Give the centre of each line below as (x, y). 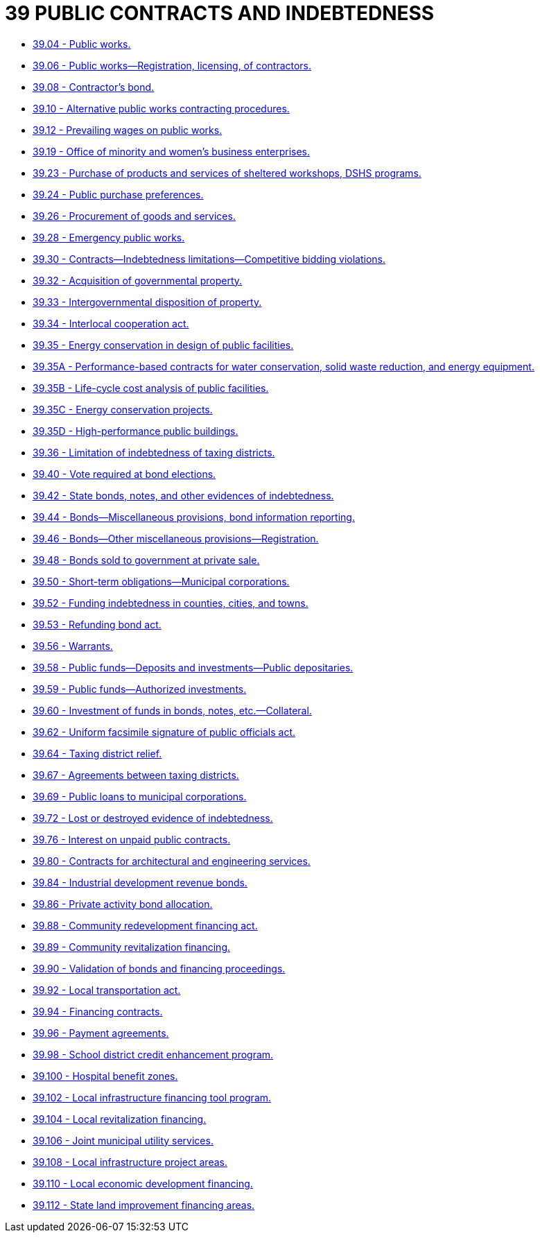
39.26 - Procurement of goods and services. (134, 216)
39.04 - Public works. (82, 44)
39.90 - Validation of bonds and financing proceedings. (159, 968)
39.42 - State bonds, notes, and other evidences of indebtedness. (183, 495)
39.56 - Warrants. (73, 646)
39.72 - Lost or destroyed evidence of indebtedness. (153, 818)
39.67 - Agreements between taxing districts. (136, 775)
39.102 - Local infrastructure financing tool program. (152, 1097)
